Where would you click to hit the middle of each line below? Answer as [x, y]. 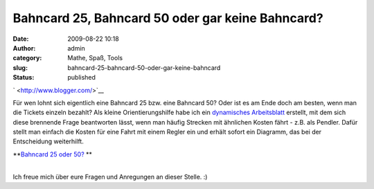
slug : [20, 67]
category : [27, 58]
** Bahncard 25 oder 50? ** [53, 154]
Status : [24, 78]
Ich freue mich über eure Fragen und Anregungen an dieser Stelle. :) [110, 177]
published [82, 78]
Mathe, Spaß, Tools [95, 58]
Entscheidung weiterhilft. [48, 141]
